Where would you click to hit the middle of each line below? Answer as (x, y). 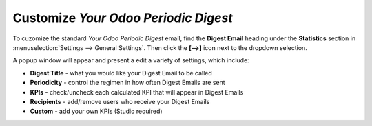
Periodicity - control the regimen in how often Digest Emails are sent (127, 83)
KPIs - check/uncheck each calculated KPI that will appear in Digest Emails (137, 92)
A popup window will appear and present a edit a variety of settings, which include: (131, 60)
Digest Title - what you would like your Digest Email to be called (121, 73)
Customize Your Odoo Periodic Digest (123, 18)
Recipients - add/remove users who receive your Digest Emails (120, 101)
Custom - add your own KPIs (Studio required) (96, 111)
